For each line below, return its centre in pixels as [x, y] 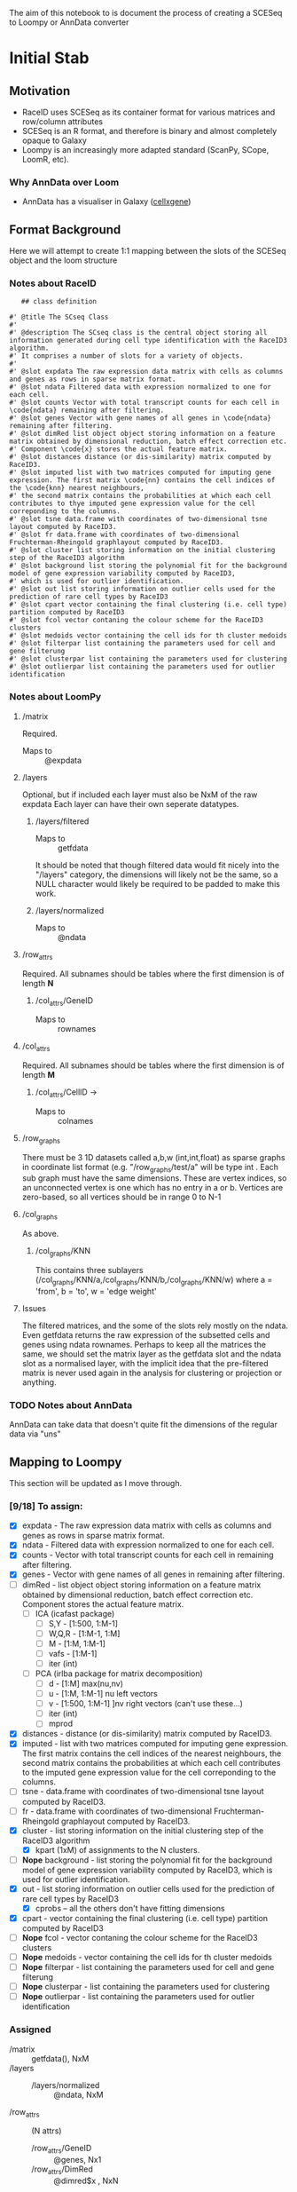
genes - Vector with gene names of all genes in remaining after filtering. [153, 1574]
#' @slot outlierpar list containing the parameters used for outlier [142, 667]
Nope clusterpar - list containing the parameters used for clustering [146, 1987]
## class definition [59, 302]
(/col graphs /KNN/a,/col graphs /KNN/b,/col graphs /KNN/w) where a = [154, 1280]
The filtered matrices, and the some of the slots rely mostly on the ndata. [155, 1325]
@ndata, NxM [78, 2094]
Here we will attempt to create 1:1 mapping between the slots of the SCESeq [148, 251]
